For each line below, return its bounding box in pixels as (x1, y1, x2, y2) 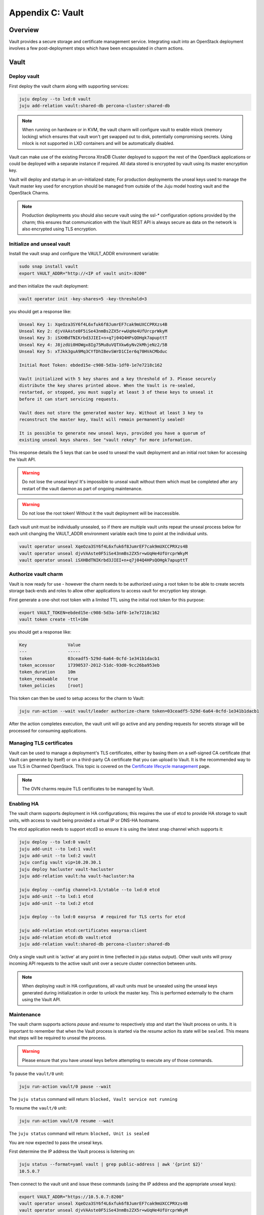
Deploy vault (9, 73, 40, 80)
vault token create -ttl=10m (19, 616, 89, 622)
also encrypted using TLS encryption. (22, 226, 97, 232)
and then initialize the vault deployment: (9, 283, 89, 289)
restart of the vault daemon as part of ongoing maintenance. (22, 486, 143, 491)
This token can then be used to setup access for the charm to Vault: (9, 695, 145, 701)
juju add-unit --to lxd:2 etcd (19, 901, 94, 906)
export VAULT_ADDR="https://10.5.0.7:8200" (19, 1194, 124, 1199)
